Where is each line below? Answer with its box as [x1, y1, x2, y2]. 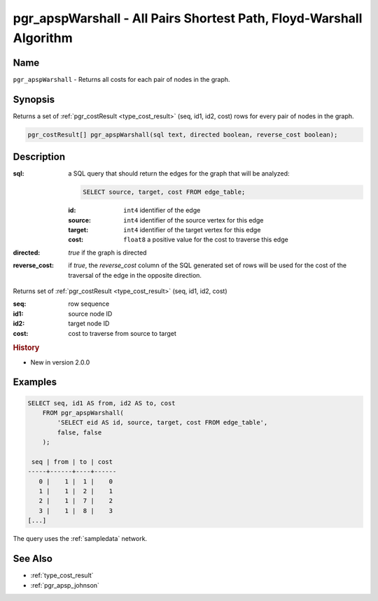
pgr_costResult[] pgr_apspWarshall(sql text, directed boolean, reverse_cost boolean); [27, 130, 338, 139]
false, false [57, 428, 102, 437]
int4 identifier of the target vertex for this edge [123, 226, 261, 234]
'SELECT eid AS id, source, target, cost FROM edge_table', [57, 418, 268, 427]
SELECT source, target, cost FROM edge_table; [83, 188, 246, 196]
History [13, 343, 40, 353]
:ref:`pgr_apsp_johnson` [30, 581, 99, 589]
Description [13, 151, 66, 163]
